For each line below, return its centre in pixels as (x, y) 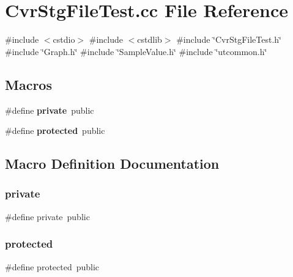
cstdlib (150, 39)
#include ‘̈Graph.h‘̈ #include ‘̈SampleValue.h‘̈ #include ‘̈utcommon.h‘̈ (136, 51)
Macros (28, 84)
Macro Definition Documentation (112, 164)
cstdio (64, 39)
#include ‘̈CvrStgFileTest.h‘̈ (229, 39)
